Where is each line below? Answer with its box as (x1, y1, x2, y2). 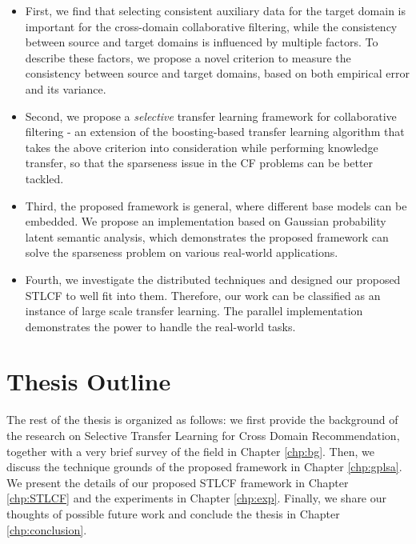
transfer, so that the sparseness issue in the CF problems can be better (25, 154, 374, 171)
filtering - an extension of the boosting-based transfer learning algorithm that (25, 123, 405, 140)
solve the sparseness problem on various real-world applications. (25, 244, 338, 261)
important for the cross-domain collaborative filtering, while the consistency (25, 18, 398, 34)
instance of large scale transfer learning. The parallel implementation (25, 302, 363, 319)
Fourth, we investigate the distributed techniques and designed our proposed (25, 270, 401, 287)
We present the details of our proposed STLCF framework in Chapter (6, 474, 349, 490)
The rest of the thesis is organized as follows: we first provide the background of (6, 411, 398, 428)
